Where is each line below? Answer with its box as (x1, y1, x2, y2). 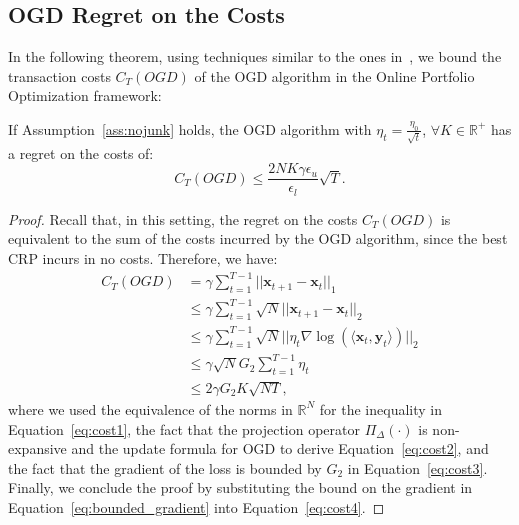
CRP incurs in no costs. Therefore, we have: (8, 247, 278, 268)
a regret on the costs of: (8, 142, 154, 163)
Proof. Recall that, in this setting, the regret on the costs (8, 208, 358, 229)
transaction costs (8, 65, 111, 86)
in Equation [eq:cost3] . (347, 457, 488, 478)
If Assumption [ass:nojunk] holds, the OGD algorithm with (8, 118, 372, 139)
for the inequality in (319, 398, 442, 419)
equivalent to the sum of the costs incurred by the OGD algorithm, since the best (8, 228, 508, 249)
